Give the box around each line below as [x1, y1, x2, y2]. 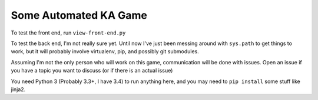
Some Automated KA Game [11, 9, 147, 22]
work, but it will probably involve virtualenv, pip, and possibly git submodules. [11, 48, 200, 55]
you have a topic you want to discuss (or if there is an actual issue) [11, 67, 173, 74]
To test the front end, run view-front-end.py [11, 29, 126, 36]
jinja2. [11, 85, 26, 93]
